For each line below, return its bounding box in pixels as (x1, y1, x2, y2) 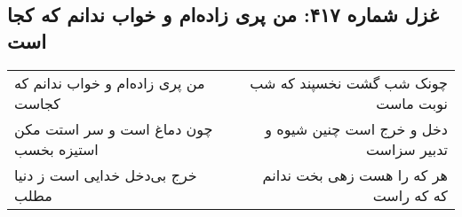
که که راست (372, 184, 448, 205)
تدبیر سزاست (365, 138, 448, 159)
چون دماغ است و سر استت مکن (14, 118, 213, 139)
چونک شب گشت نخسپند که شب (250, 72, 448, 93)
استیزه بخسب (14, 138, 99, 159)
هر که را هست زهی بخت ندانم (262, 164, 448, 185)
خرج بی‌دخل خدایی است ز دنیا (14, 164, 197, 185)
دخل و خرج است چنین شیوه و (265, 118, 448, 139)
